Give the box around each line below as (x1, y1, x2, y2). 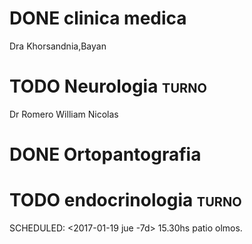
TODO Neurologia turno (9, 75, 207, 98)
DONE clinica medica (9, 7, 187, 30)
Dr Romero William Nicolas (9, 108, 119, 120)
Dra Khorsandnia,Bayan (9, 40, 107, 52)
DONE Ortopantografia (9, 143, 202, 166)
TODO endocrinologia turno (9, 189, 242, 212)
